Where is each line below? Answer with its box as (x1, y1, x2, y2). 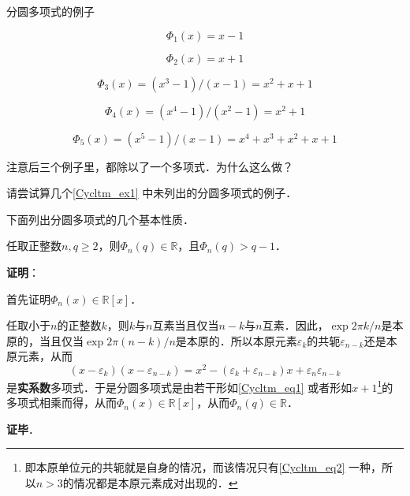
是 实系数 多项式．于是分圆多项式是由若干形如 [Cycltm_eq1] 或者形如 (6, 379, 352, 395)
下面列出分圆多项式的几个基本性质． (6, 211, 194, 227)
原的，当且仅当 (6, 332, 84, 349)
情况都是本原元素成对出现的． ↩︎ (73, 475, 238, 491)
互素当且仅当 (152, 317, 219, 334)
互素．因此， (262, 317, 329, 334)
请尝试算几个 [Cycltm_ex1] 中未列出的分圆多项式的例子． (6, 185, 297, 201)
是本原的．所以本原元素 (175, 332, 297, 349)
